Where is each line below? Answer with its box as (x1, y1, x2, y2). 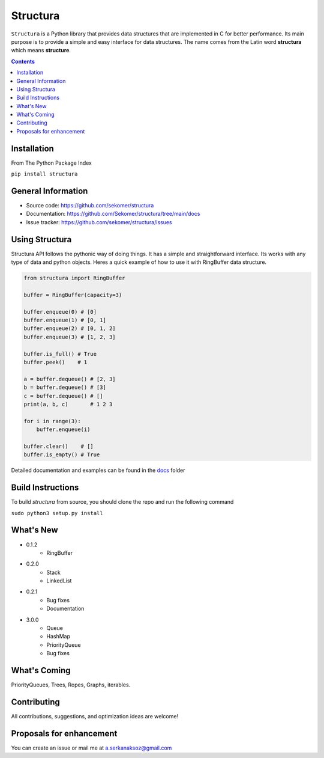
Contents (11, 58, 35, 65)
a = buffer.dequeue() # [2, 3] (23, 376, 116, 382)
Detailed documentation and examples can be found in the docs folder (11, 466, 185, 474)
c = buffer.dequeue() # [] (23, 393, 103, 399)
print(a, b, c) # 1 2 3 (23, 400, 113, 408)
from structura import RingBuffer (23, 275, 125, 282)
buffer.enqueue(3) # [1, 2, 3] (23, 334, 116, 340)
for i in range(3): (23, 418, 81, 424)
